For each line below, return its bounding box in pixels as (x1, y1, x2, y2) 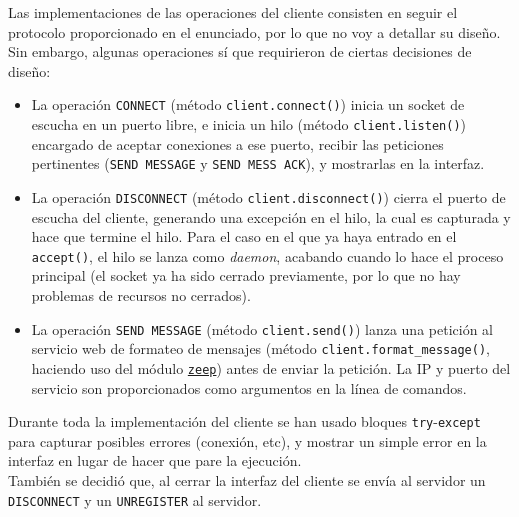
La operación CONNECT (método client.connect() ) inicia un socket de (31, 94, 465, 115)
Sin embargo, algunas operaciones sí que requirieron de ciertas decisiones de (8, 41, 472, 62)
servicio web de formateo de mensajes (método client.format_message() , (31, 338, 490, 359)
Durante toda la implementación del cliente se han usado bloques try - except (8, 411, 481, 432)
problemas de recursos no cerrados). (31, 285, 251, 306)
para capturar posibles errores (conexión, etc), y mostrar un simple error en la (8, 430, 487, 451)
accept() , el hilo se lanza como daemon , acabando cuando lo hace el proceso (31, 245, 504, 266)
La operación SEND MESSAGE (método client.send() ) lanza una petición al (31, 318, 493, 339)
